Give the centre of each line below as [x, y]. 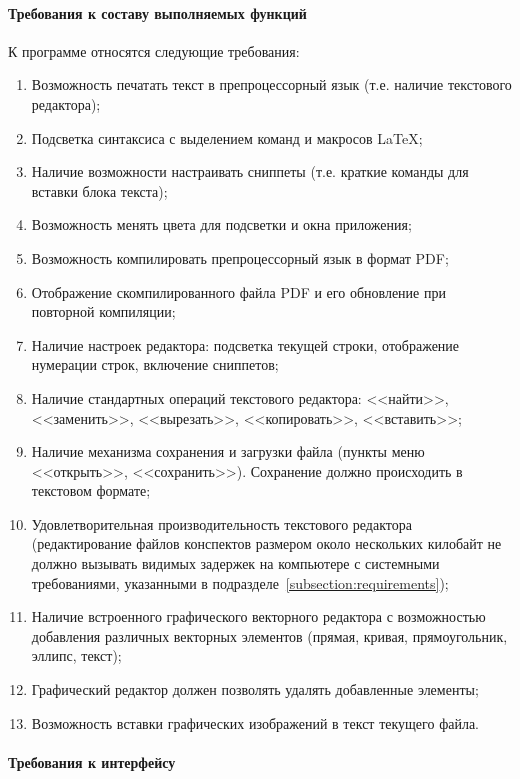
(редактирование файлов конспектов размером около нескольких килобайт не [266, 543]
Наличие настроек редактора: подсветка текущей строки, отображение [245, 344]
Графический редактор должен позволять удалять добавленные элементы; [255, 689]
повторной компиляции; [103, 311]
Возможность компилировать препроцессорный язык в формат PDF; [240, 257]
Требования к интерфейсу [92, 761]
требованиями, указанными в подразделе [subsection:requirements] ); [240, 582]
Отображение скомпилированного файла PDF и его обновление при [238, 291]
